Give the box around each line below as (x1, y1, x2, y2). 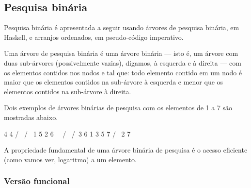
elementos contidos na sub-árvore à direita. (4, 86, 131, 96)
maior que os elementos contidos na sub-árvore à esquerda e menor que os (4, 77, 223, 87)
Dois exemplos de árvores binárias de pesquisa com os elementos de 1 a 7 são (4, 103, 233, 113)
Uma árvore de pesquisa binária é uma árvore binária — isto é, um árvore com (4, 48, 238, 58)
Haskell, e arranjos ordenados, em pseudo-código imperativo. (4, 32, 184, 42)
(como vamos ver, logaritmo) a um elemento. (4, 154, 137, 164)
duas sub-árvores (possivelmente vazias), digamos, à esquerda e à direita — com (4, 57, 241, 68)
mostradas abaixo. (4, 112, 58, 122)
